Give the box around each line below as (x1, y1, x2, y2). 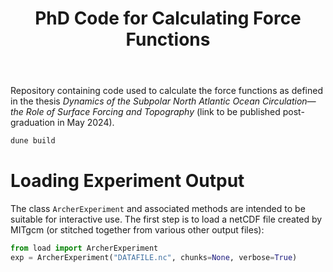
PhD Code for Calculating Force (34, 7, 302, 30)
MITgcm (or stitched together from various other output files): (10, 224, 265, 236)
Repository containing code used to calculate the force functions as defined (10, 85, 323, 97)
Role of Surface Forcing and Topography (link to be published (25, 106, 281, 118)
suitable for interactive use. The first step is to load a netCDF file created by (10, 213, 323, 225)
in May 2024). (57, 117, 115, 129)
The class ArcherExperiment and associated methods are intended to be (10, 203, 306, 214)
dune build (10, 136, 56, 146)
